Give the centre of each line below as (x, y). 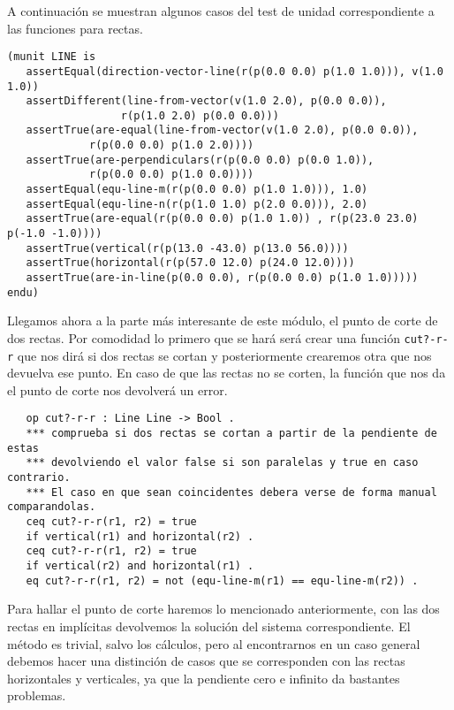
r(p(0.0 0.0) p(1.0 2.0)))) (172, 145)
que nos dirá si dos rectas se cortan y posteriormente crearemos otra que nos (224, 355)
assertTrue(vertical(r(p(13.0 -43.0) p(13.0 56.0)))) (187, 248)
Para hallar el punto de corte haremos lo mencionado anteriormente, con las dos (223, 609)
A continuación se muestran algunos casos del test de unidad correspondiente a (221, 11)
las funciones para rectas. (75, 28)
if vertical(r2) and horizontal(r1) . (140, 566)
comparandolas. (52, 507)
